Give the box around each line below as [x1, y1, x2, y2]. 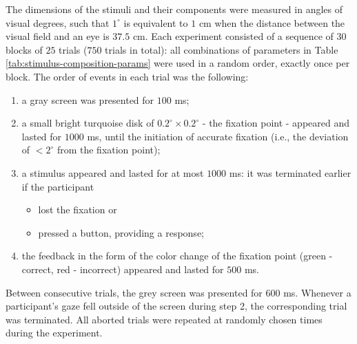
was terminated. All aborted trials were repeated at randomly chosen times [6, 312, 323, 326]
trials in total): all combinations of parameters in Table [105, 42, 338, 56]
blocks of [6, 42, 43, 56]
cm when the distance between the [198, 15, 345, 30]
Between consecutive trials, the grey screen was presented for [6, 285, 263, 299]
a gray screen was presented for [21, 92, 154, 107]
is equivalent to [123, 15, 188, 30]
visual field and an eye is [6, 29, 110, 43]
